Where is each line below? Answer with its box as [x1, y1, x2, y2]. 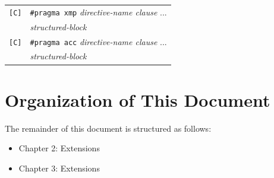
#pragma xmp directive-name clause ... [30, 5, 167, 18]
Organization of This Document [5, 87, 270, 112]
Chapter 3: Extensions [18, 161, 100, 174]
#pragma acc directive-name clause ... [30, 35, 167, 47]
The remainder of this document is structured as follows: [5, 122, 212, 134]
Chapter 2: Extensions [18, 142, 100, 154]
